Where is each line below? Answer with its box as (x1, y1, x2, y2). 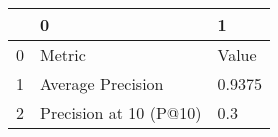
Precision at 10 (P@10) (40, 101, 202, 124)
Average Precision (40, 72, 164, 95)
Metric (40, 43, 86, 66)
